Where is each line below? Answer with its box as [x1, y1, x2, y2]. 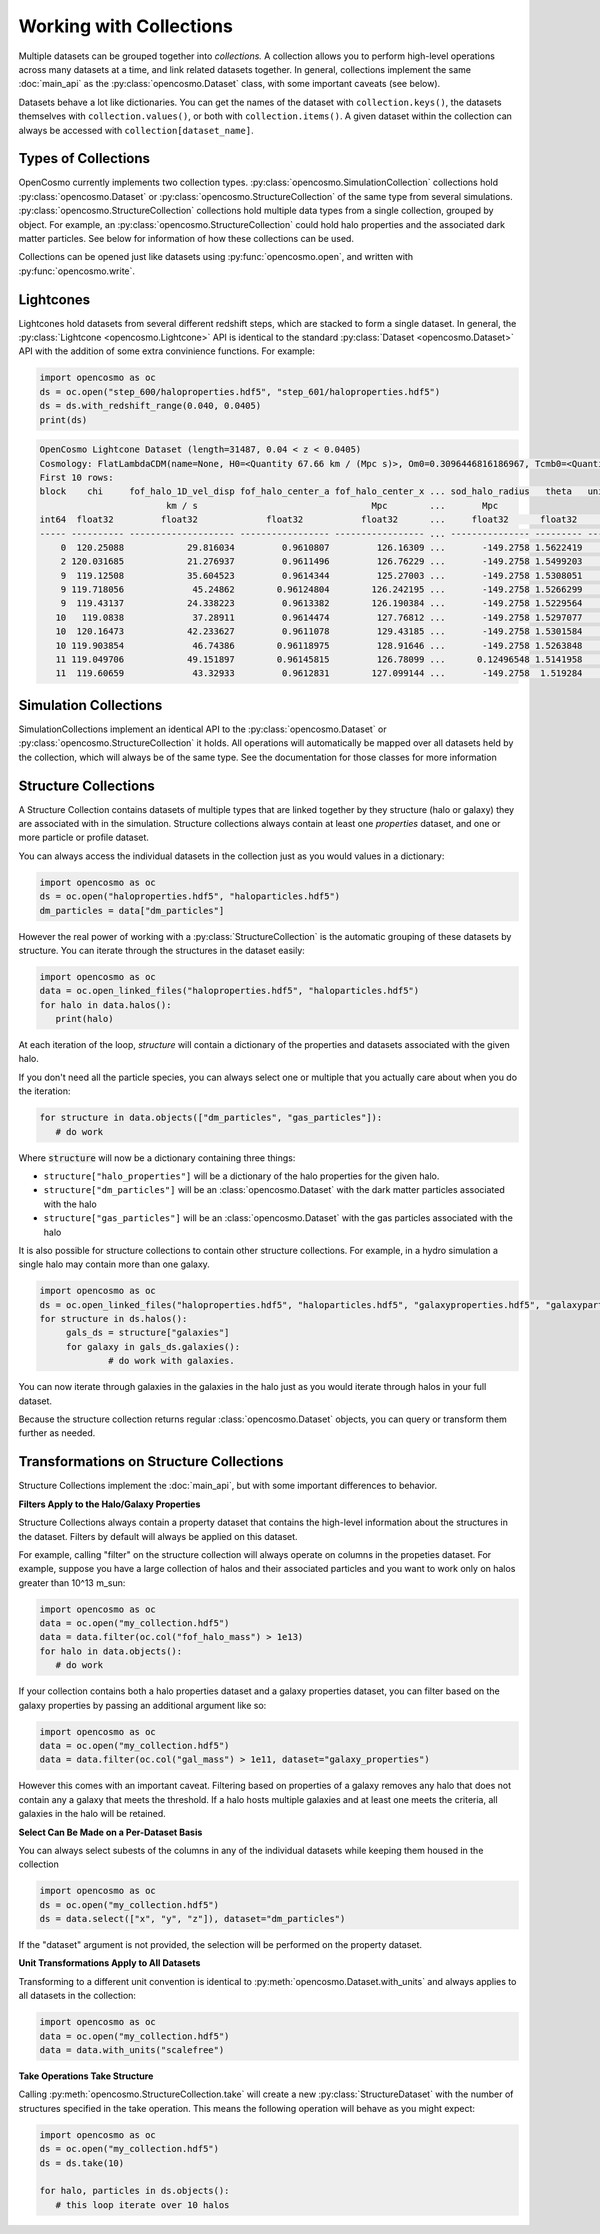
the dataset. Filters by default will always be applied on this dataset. [18, 1530, 299, 1542]
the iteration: [18, 1085, 71, 1097]
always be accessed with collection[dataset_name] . [18, 124, 254, 136]
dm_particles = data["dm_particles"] [39, 905, 225, 916]
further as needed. [18, 1427, 96, 1439]
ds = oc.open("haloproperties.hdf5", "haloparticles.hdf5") [39, 891, 341, 902]
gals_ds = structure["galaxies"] [65, 1327, 230, 1339]
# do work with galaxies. [108, 1355, 235, 1367]
